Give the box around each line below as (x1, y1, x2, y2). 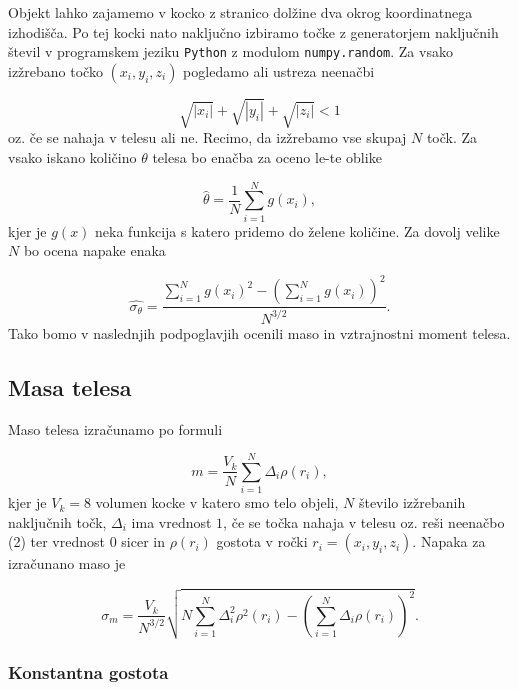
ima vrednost (131, 511, 212, 532)
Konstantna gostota (8, 660, 169, 685)
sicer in (121, 531, 165, 552)
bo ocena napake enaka (23, 240, 166, 261)
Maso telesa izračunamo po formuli (8, 418, 223, 439)
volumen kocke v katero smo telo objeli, (95, 492, 339, 513)
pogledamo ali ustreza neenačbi (183, 60, 375, 81)
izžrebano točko (8, 60, 103, 81)
